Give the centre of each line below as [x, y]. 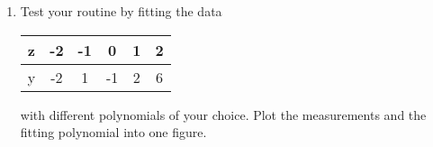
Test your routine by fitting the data [121, 11]
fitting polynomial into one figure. [113, 132]
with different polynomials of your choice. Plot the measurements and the [223, 114]
